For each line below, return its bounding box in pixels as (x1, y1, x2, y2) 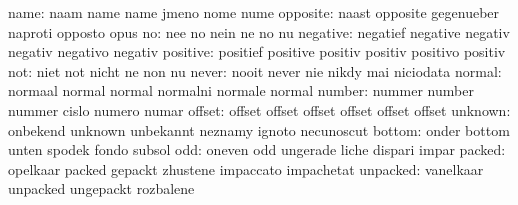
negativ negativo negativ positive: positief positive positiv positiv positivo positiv (8, 41, 506, 62)
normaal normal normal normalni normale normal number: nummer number (8, 80, 474, 101)
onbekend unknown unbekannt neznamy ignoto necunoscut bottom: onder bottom (8, 119, 510, 140)
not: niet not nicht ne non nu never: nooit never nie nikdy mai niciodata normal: (8, 60, 502, 81)
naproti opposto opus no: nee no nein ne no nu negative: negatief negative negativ (8, 21, 510, 42)
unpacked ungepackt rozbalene (8, 178, 195, 199)
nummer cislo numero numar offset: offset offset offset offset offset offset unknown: (8, 99, 511, 120)
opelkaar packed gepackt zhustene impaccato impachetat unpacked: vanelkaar (8, 158, 484, 179)
